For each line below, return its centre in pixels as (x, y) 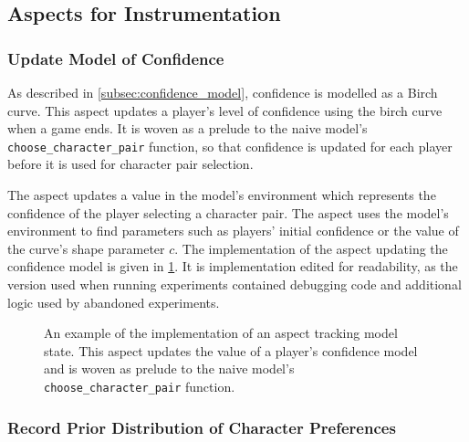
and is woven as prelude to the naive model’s (169, 368)
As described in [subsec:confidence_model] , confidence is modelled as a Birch (223, 92)
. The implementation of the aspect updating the (311, 248)
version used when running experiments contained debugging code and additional (234, 284)
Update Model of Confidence (116, 58)
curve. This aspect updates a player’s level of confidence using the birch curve (225, 110)
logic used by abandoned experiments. (114, 302)
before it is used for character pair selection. (130, 164)
